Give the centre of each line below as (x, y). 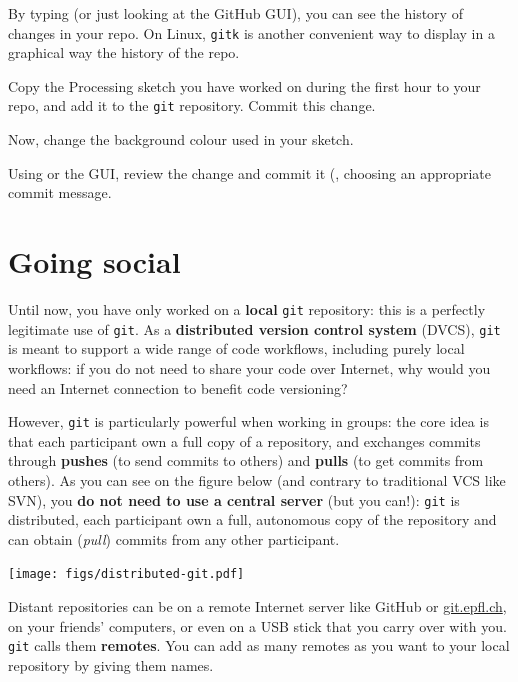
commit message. (60, 192)
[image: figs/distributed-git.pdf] (126, 574)
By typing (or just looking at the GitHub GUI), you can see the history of (235, 13)
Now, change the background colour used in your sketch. (181, 139)
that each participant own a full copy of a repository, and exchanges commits (244, 440)
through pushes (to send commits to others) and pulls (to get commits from (246, 460)
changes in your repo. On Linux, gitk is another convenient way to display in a (251, 32)
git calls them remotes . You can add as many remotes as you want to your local (259, 645)
